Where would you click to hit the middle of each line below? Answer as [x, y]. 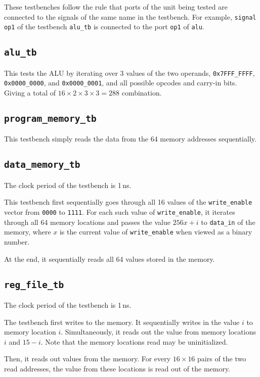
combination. [142, 92]
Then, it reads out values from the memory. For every [88, 359]
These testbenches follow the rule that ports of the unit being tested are [116, 7]
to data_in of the [228, 222]
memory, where [28, 232]
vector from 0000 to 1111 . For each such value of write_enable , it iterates [120, 212]
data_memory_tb [42, 165]
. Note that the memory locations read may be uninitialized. [134, 341]
